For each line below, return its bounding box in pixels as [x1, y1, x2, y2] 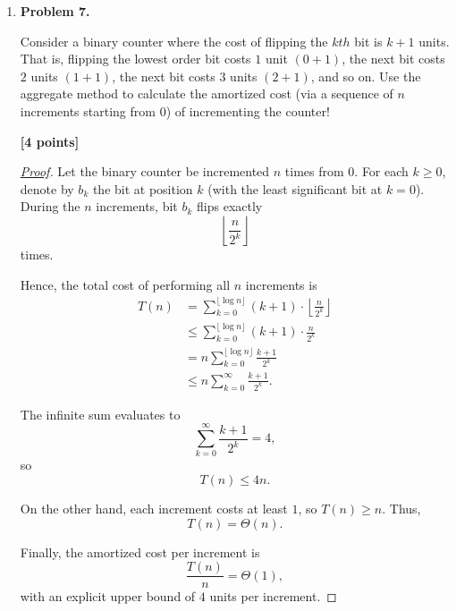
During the [20, 197, 80, 216]
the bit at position [92, 179, 193, 198]
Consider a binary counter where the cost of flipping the [20, 31, 328, 50]
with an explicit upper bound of [20, 587, 196, 606]
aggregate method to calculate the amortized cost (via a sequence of [20, 84, 393, 103]
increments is [245, 275, 317, 293]
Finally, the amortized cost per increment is [20, 542, 260, 561]
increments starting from [20, 101, 156, 120]
